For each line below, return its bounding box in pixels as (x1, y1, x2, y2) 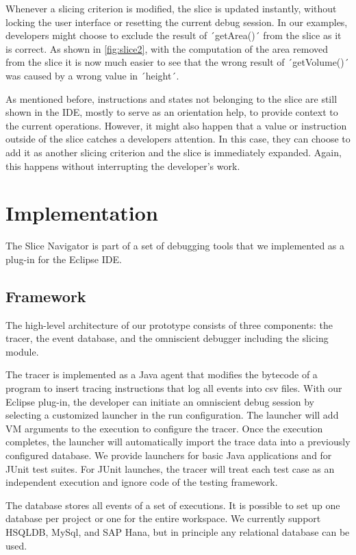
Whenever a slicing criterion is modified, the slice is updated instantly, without (5, 1, 337, 15)
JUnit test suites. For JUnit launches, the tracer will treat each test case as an (5, 461, 335, 476)
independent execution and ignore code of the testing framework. (5, 475, 278, 489)
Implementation (5, 199, 158, 227)
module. (5, 344, 39, 358)
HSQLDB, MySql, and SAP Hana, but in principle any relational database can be (5, 524, 350, 539)
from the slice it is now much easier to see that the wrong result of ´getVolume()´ (5, 55, 349, 69)
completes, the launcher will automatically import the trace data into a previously (5, 434, 351, 449)
